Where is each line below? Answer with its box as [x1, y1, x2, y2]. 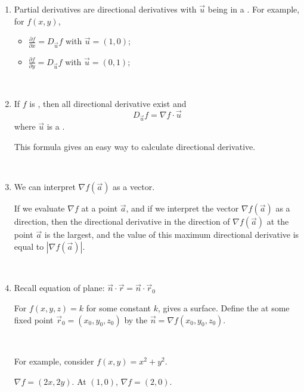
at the [266, 215, 289, 228]
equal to [14, 240, 44, 252]
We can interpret [14, 180, 76, 193]
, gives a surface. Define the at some [158, 301, 290, 314]
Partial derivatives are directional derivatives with [14, 3, 197, 15]
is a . [46, 120, 65, 133]
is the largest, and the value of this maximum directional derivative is [44, 228, 299, 241]
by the [124, 313, 148, 326]
